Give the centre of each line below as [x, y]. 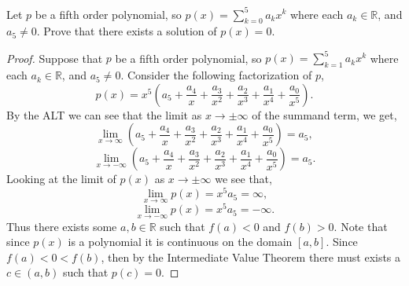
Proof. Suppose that [55, 58]
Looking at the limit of [61, 179]
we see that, [243, 179]
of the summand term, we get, [324, 114]
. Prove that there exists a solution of [127, 31]
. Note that [361, 226]
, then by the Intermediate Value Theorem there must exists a [251, 257]
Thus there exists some [62, 226]
